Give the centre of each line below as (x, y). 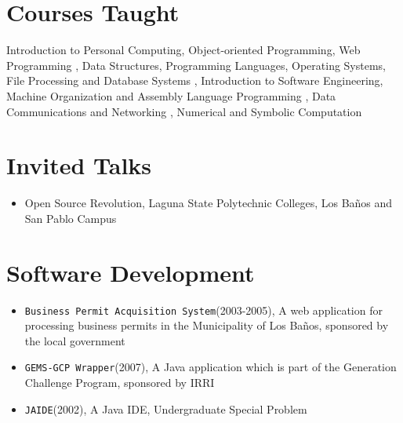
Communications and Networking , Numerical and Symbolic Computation (184, 111)
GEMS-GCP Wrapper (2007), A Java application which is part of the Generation (211, 367)
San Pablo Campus (71, 218)
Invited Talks (79, 165)
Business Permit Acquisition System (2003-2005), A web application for (203, 310)
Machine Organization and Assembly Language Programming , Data (171, 95)
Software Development (131, 272)
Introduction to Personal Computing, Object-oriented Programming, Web (183, 50)
